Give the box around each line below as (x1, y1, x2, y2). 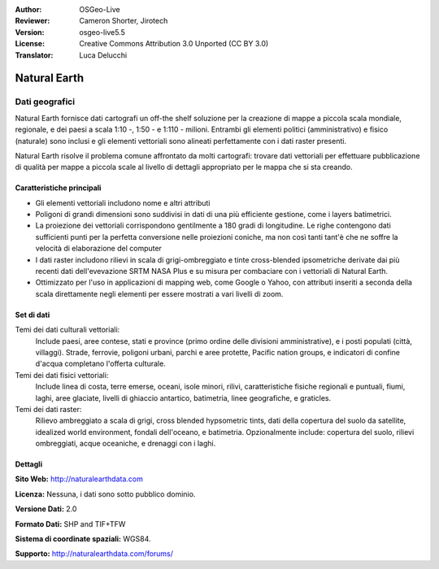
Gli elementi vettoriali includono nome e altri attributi (35, 198, 211, 207)
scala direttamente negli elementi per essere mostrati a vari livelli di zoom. (35, 289, 284, 298)
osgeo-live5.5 (79, 27, 125, 37)
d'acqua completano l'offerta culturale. (35, 358, 166, 369)
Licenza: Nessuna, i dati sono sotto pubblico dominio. (15, 489, 196, 499)
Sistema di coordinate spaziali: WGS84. (15, 534, 151, 544)
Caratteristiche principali (15, 183, 102, 193)
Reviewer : (15, 16, 50, 26)
